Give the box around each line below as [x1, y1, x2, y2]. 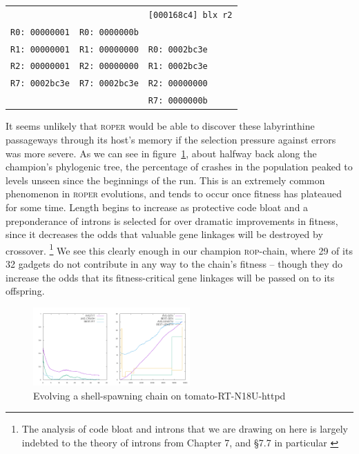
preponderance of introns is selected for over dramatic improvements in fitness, [6, 213, 338, 228]
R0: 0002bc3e [148, 44, 208, 55]
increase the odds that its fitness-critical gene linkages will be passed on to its [6, 270, 335, 284]
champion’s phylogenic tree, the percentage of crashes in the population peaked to [6, 159, 353, 174]
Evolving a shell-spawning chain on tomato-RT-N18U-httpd [33, 388, 286, 402]
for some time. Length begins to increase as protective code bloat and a [6, 200, 309, 214]
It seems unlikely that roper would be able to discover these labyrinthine [6, 119, 315, 133]
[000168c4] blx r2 [148, 10, 233, 20]
